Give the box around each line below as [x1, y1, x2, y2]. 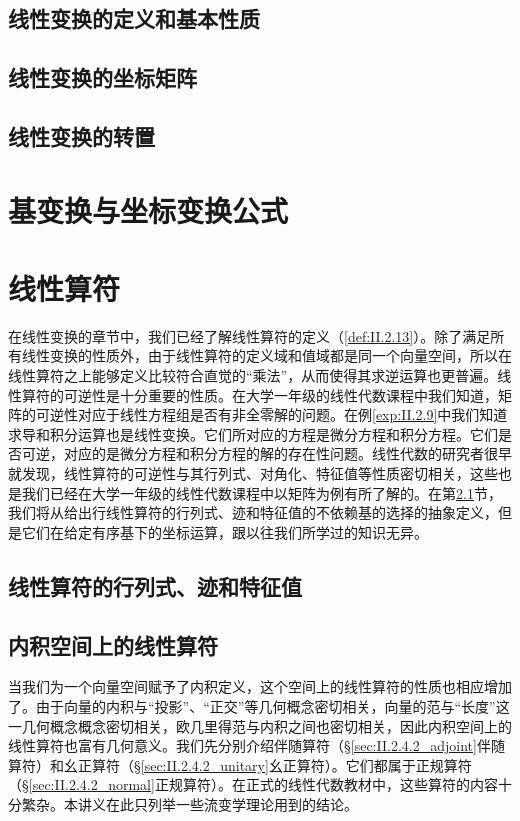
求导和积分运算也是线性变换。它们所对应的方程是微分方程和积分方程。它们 [8, 423, 498, 444]
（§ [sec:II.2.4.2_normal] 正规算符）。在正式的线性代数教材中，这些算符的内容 [8, 774, 498, 795]
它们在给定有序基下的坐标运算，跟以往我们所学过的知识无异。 [21, 521, 428, 542]
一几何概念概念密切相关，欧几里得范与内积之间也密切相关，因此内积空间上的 [8, 715, 512, 736]
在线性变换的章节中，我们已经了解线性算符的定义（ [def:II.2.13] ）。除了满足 [8, 325, 491, 346]
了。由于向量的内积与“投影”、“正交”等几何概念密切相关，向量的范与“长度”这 [8, 695, 510, 716]
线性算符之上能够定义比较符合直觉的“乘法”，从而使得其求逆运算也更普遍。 [8, 365, 498, 386]
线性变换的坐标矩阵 [8, 62, 197, 93]
